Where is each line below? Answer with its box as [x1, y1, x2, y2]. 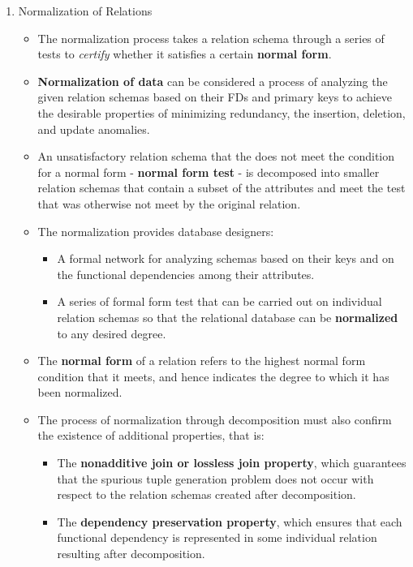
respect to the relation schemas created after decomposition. [57, 486, 356, 503]
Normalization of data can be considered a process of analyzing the [37, 72, 388, 89]
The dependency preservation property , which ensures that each [57, 513, 402, 530]
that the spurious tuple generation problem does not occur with [57, 470, 374, 487]
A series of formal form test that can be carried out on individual [57, 293, 382, 310]
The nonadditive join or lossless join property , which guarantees [57, 454, 407, 471]
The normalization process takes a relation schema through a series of [37, 29, 385, 46]
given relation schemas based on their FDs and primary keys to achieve [37, 88, 393, 105]
